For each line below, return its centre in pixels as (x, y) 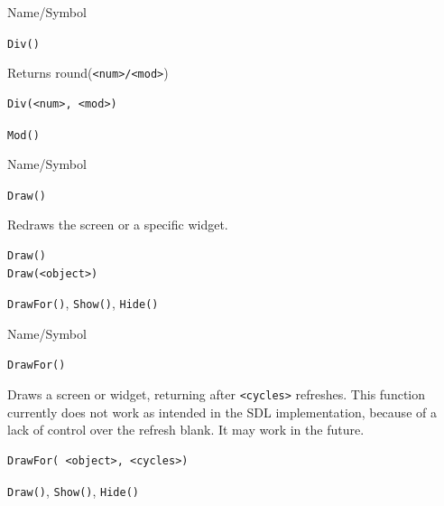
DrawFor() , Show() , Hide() (83, 303)
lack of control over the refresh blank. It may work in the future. (186, 430)
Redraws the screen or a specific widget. (118, 225)
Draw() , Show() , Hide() (73, 490)
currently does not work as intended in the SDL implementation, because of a (222, 412)
